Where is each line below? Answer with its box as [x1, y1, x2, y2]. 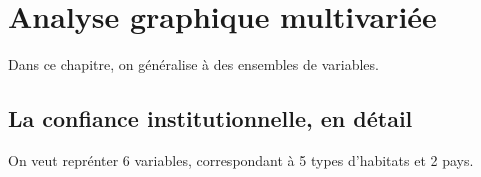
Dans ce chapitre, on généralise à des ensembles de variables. [8, 54, 379, 75]
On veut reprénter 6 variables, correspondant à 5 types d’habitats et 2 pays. [8, 149, 474, 170]
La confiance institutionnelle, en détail [8, 103, 413, 134]
